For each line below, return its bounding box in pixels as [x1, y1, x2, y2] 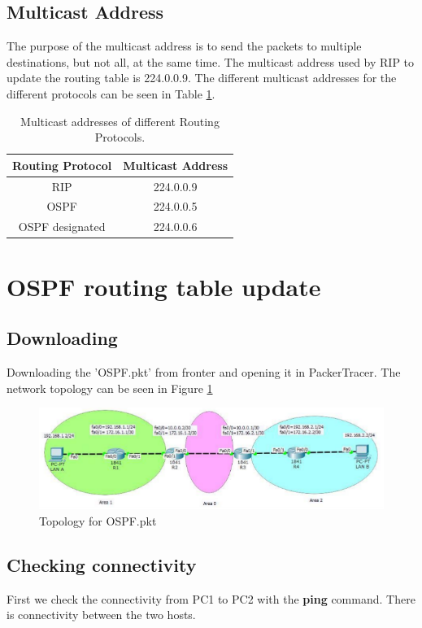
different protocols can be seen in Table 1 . [7, 85, 215, 102]
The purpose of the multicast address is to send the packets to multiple [7, 37, 362, 55]
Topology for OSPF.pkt [39, 512, 157, 529]
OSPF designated [18, 218, 106, 235]
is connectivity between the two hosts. [7, 606, 196, 623]
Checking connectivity [7, 552, 197, 577]
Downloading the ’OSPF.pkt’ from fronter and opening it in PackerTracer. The [7, 363, 401, 380]
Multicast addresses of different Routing [20, 112, 220, 129]
